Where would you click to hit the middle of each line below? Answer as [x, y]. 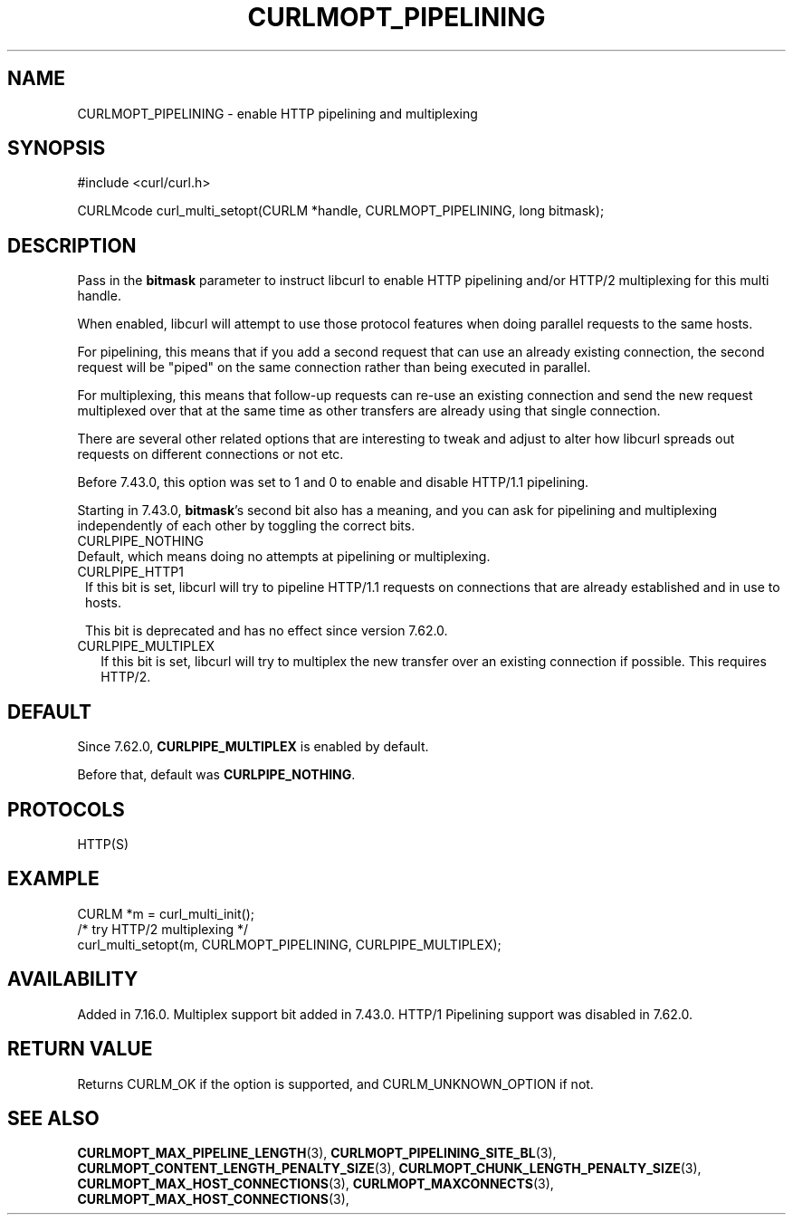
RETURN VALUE [80, 1049]
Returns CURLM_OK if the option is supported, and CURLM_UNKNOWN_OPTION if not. [335, 1084]
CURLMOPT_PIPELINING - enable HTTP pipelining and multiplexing [277, 113]
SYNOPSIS [57, 148]
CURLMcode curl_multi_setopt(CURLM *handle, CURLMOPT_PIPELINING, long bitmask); [341, 211]
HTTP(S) [103, 844]
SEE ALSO [53, 1118]
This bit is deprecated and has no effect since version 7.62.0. [267, 631]
